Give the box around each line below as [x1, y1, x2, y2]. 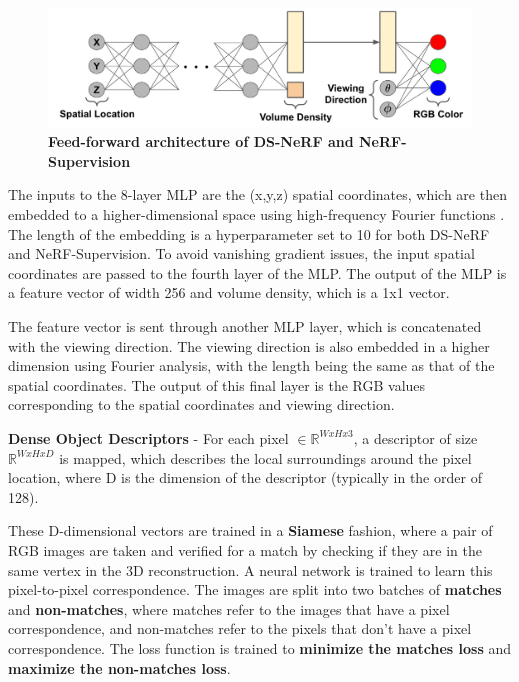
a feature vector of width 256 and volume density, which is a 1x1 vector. [8, 282, 450, 303]
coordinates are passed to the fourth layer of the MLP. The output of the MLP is [8, 262, 507, 283]
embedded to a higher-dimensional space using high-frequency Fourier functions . [8, 204, 505, 225]
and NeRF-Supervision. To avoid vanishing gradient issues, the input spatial [8, 243, 475, 264]
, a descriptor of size [353, 427, 478, 448]
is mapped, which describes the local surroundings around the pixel [59, 447, 472, 468]
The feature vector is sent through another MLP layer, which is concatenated [8, 316, 482, 336]
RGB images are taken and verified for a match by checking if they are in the [8, 539, 482, 560]
